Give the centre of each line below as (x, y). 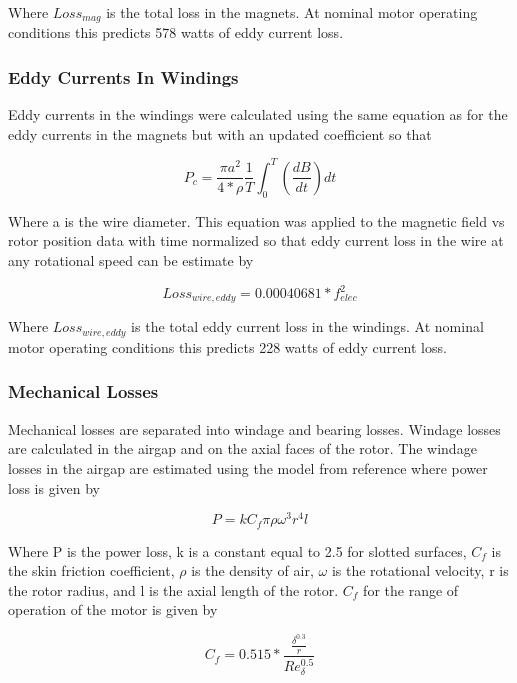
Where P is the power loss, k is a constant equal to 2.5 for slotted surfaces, (237, 550)
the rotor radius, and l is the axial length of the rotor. (173, 589)
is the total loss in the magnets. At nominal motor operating (292, 12)
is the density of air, (252, 570)
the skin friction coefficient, (91, 570)
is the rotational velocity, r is (420, 570)
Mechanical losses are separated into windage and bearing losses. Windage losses (254, 428)
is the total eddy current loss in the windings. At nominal (307, 326)
